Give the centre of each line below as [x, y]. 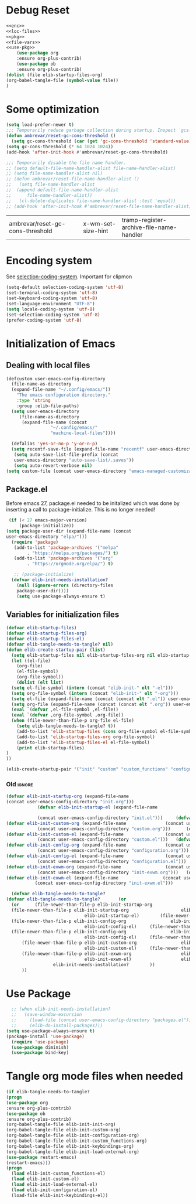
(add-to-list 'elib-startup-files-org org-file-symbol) [86, 737]
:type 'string [34, 401]
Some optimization [52, 109]
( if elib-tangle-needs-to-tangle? [48, 1092]
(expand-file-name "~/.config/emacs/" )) [61, 390]
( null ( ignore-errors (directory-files [65, 585]
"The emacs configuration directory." [64, 395]
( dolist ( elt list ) [40, 683]
